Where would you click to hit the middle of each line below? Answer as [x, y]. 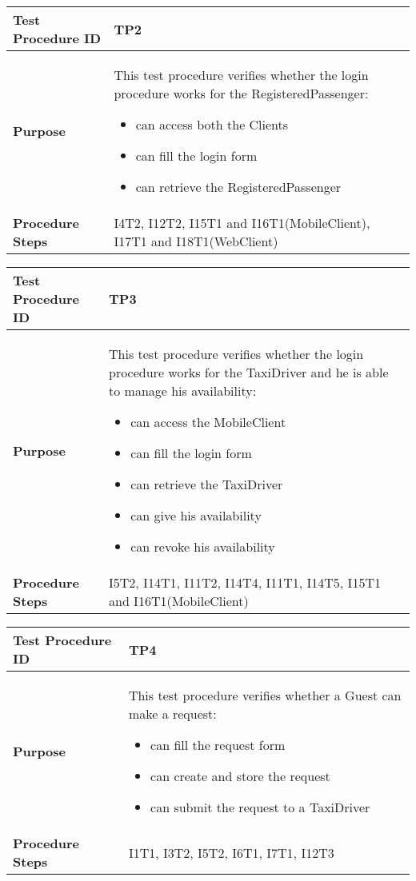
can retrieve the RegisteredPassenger [238, 187]
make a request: [172, 714]
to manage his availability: [183, 391]
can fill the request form [218, 745]
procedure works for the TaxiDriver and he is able [249, 372]
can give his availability [196, 515]
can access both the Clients [212, 124]
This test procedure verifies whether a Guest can [265, 695]
